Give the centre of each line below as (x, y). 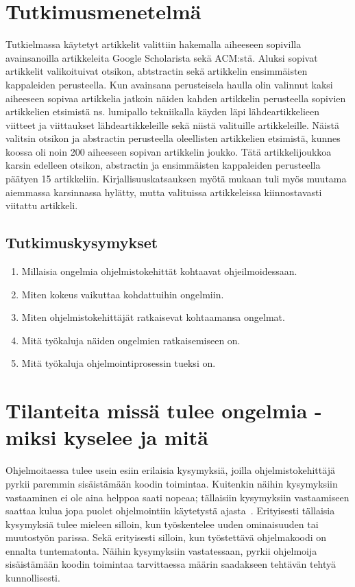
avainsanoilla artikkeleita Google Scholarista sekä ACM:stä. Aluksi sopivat (162, 57)
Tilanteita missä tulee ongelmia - (164, 410)
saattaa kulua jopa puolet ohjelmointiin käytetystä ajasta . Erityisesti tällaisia (170, 511)
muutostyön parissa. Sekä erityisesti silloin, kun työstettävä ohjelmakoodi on (166, 537)
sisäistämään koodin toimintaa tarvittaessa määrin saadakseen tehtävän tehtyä (171, 564)
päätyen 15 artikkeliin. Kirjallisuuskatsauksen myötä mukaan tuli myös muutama (176, 179)
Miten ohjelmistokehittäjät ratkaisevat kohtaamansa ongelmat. (153, 317)
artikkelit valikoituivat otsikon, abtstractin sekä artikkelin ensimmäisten (157, 71)
